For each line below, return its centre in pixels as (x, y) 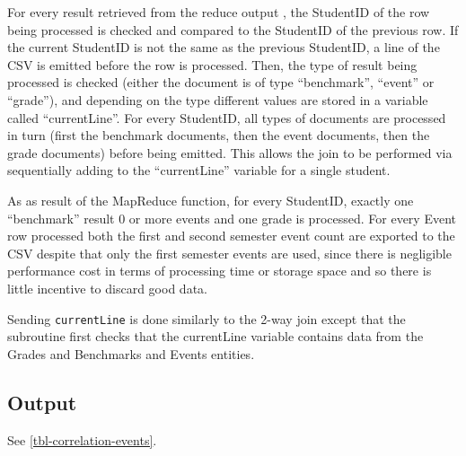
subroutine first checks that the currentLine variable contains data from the (215, 336)
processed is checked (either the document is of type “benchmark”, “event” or (221, 82)
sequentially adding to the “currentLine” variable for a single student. (199, 170)
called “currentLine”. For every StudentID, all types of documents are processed (227, 117)
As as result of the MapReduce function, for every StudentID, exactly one (211, 200)
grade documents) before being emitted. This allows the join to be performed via (230, 152)
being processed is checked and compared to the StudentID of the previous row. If (233, 29)
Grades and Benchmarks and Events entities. (131, 353)
